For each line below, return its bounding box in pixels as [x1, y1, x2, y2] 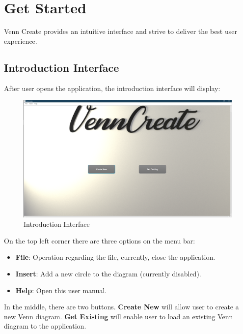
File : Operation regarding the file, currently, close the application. [15, 252, 216, 262]
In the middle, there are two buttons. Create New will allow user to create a [4, 302, 239, 312]
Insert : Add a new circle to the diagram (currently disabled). [15, 268, 201, 278]
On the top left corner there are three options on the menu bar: [4, 235, 195, 245]
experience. [4, 35, 37, 46]
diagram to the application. [4, 321, 86, 331]
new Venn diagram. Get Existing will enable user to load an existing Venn [4, 311, 233, 321]
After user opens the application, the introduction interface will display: [4, 83, 220, 93]
